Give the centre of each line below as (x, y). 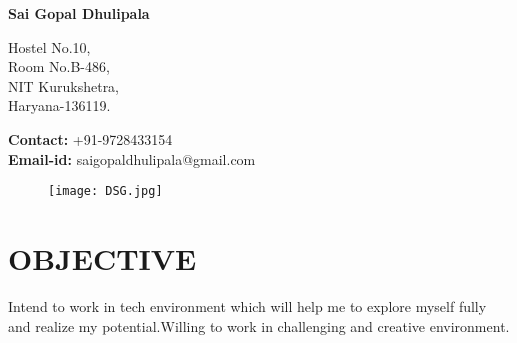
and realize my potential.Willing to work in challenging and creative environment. (259, 325)
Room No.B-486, (59, 66)
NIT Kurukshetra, (64, 85)
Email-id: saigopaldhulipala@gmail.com (132, 158)
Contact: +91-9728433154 (90, 138)
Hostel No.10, (49, 46)
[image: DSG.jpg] (105, 191)
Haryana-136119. (59, 105)
